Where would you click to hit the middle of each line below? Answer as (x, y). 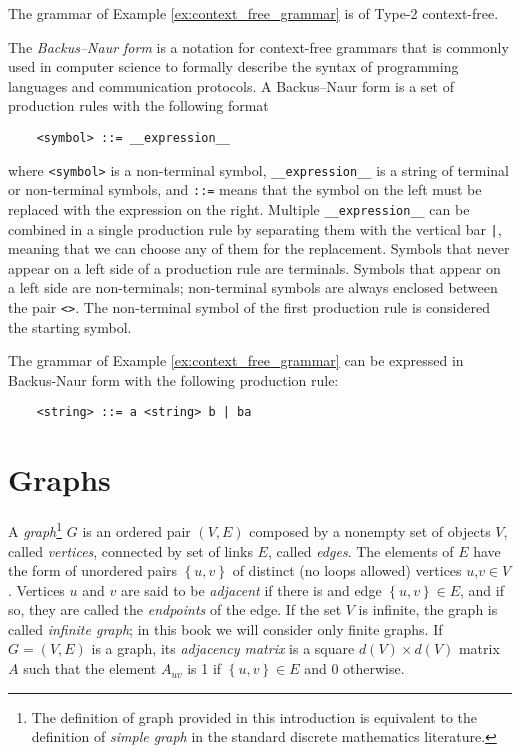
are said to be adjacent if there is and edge (251, 589)
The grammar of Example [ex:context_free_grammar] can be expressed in (236, 360)
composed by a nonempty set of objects (370, 530)
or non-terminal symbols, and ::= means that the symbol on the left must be (245, 189)
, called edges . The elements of (360, 550)
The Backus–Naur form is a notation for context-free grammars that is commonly (258, 46)
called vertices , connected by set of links (130, 550)
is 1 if (204, 668)
